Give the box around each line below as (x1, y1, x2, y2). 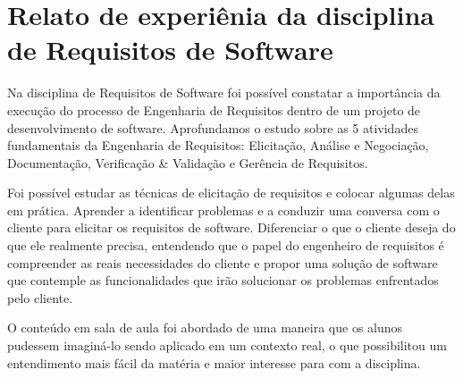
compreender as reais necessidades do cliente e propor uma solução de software (7, 253, 438, 272)
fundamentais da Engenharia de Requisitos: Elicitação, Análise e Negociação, (7, 136, 429, 155)
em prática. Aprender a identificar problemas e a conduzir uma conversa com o (7, 200, 440, 219)
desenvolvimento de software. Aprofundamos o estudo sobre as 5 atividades (7, 118, 418, 137)
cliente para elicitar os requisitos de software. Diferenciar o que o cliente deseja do (7, 218, 456, 237)
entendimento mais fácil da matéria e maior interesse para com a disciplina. (7, 353, 421, 372)
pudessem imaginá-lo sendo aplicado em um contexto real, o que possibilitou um (7, 336, 447, 355)
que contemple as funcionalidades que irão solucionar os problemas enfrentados (7, 271, 439, 290)
